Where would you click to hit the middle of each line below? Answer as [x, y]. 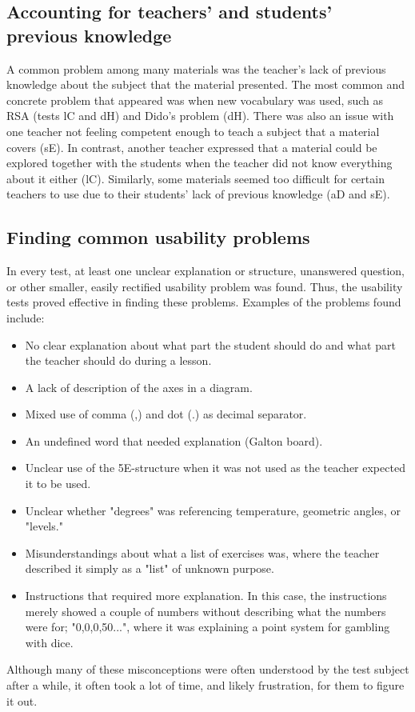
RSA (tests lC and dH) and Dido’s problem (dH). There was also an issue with [200, 116]
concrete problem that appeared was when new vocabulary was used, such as [195, 100]
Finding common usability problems [158, 237]
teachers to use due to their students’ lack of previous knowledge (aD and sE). [198, 194]
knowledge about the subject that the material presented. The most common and [206, 84]
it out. [22, 700]
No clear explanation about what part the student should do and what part [210, 344]
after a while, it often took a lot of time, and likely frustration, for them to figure [206, 685]
